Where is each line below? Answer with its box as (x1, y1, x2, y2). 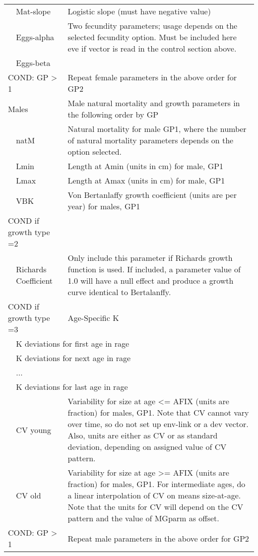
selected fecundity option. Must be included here (67, 31, 237, 43)
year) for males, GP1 (67, 200, 140, 212)
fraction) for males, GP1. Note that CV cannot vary (67, 407, 249, 418)
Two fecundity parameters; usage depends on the (67, 20, 238, 31)
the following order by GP (67, 109, 159, 120)
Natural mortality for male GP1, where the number (67, 123, 247, 134)
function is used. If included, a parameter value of (67, 263, 241, 275)
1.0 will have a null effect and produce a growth (67, 275, 234, 286)
